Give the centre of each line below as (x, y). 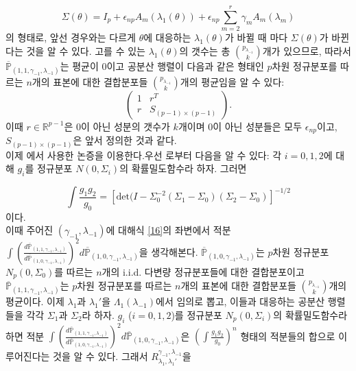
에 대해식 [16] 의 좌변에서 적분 (168, 230)
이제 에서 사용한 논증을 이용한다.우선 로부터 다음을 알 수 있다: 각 (144, 155)
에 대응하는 (167, 37)
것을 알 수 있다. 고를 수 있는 (86, 50)
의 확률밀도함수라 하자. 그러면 (183, 168)
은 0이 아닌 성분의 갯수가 (117, 126)
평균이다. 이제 (35, 301)
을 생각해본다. (168, 251)
